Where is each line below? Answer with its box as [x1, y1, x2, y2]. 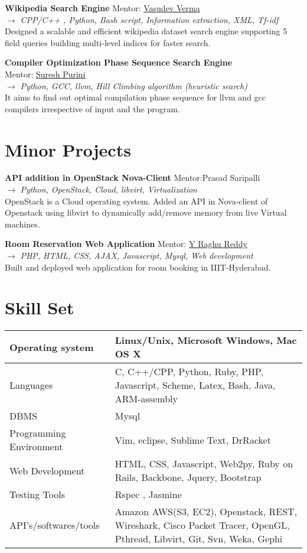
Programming [9, 426, 66, 440]
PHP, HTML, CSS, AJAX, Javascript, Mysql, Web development [20, 249, 253, 262]
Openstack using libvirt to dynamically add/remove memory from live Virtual [5, 206, 287, 219]
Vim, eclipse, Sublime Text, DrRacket [115, 432, 271, 447]
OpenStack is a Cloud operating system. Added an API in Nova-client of [5, 194, 268, 207]
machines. [5, 217, 40, 230]
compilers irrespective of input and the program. [5, 102, 180, 115]
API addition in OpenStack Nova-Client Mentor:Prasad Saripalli [5, 171, 260, 184]
